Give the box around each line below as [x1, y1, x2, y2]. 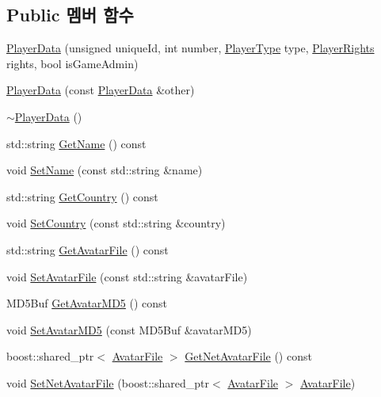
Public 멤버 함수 [6, 2, 134, 27]
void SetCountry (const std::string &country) [6, 215, 226, 231]
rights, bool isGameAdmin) [6, 55, 139, 71]
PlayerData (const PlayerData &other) [6, 82, 195, 98]
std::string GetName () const [6, 135, 147, 151]
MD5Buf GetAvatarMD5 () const [6, 295, 168, 311]
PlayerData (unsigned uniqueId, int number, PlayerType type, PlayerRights [6, 40, 375, 56]
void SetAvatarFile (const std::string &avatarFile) [6, 268, 248, 284]
